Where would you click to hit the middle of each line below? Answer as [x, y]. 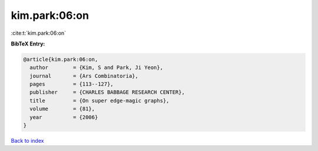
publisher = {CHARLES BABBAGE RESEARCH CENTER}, [107, 92]
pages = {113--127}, [72, 84]
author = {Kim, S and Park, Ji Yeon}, [96, 68]
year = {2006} [64, 117]
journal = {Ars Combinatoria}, [84, 76]
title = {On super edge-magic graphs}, [100, 101]
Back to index [27, 141]
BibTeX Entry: [28, 44]
